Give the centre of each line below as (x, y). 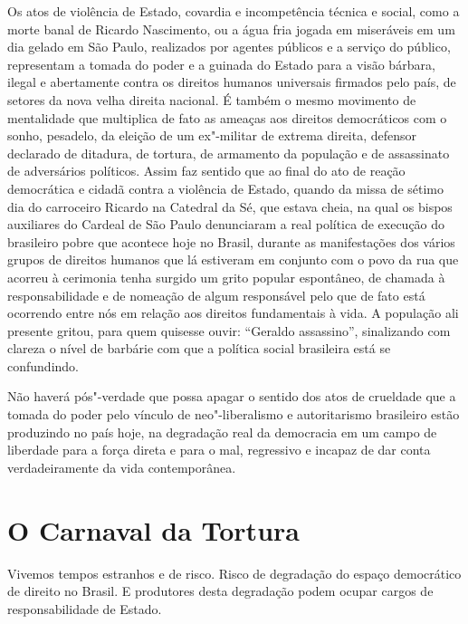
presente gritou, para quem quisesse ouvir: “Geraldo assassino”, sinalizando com (229, 330)
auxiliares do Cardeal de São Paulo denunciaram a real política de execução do (226, 224)
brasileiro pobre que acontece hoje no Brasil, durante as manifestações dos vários (231, 241)
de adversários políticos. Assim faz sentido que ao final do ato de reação (206, 171)
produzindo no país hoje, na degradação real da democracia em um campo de (222, 432)
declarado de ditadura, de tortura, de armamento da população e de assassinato (229, 153)
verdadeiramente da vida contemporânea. (122, 467)
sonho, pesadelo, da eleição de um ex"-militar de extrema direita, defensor (212, 135)
